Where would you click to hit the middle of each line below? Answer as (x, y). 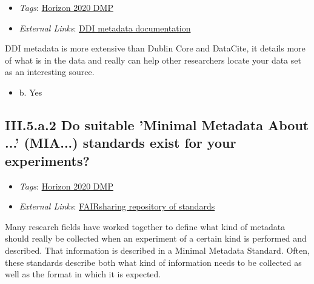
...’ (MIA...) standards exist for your (121, 143)
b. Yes (31, 92)
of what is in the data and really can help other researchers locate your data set (153, 60)
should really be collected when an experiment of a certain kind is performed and (156, 238)
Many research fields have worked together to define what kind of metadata (145, 226)
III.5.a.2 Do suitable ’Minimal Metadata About (157, 124)
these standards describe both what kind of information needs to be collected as (153, 262)
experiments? (47, 160)
